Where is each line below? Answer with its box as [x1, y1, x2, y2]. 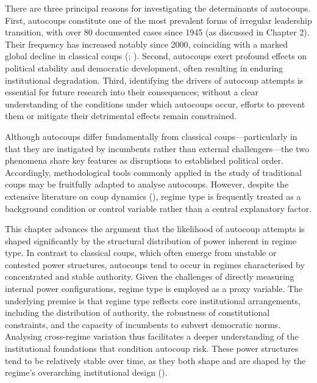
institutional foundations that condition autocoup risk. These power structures [5, 342, 299, 355]
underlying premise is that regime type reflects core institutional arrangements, [5, 294, 301, 307]
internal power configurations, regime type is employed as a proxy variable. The [5, 282, 303, 295]
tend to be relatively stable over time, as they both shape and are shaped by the [5, 354, 306, 367]
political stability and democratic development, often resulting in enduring [5, 61, 283, 74]
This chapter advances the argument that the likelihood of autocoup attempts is [5, 222, 305, 235]
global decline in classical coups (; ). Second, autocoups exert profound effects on [5, 49, 307, 62]
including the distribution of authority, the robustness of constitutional [5, 306, 270, 319]
